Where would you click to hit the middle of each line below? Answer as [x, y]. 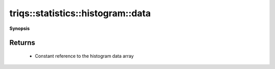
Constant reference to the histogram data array [84, 56]
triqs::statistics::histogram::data [80, 13]
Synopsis [20, 28]
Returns [22, 43]
